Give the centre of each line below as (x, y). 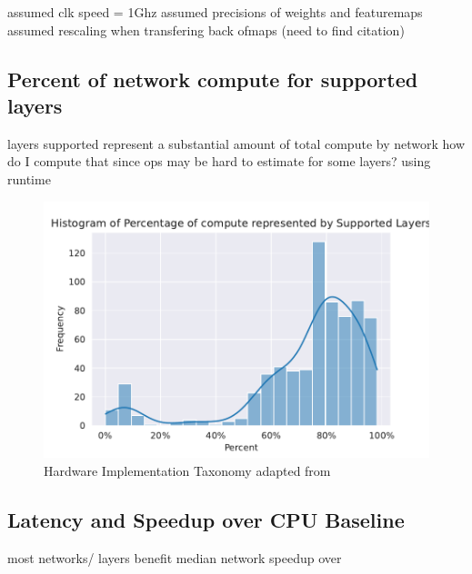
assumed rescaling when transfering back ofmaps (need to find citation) (206, 30)
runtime (29, 178)
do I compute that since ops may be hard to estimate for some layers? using (219, 161)
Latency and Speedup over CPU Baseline (206, 519)
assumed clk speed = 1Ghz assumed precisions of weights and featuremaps (215, 12)
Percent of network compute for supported (213, 79)
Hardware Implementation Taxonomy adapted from (187, 470)
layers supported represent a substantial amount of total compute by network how (236, 143)
